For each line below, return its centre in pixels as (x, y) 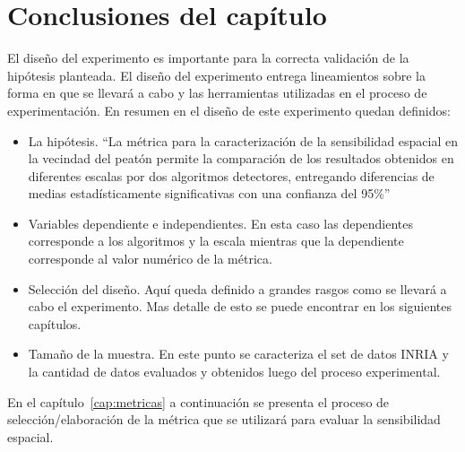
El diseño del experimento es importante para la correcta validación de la (208, 58)
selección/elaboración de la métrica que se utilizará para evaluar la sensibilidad (224, 419)
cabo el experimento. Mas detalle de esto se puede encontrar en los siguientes (240, 306)
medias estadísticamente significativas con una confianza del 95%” (209, 193)
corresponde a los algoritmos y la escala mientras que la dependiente (216, 241)
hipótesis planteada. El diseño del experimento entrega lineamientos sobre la (216, 75)
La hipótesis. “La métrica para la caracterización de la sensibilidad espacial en (243, 140)
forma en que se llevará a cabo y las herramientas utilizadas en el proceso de (217, 93)
